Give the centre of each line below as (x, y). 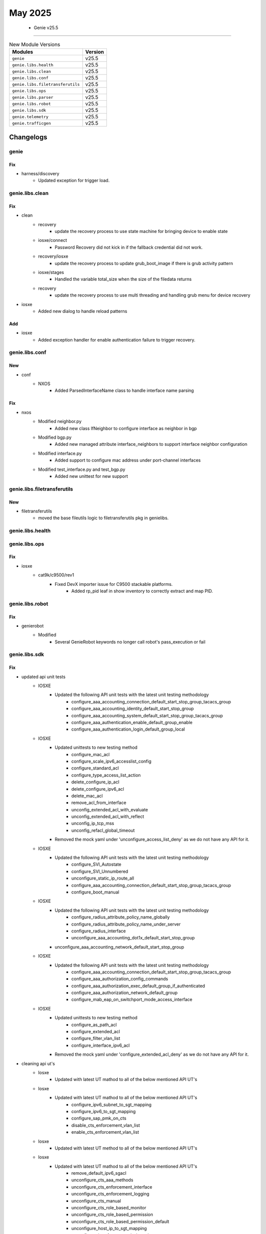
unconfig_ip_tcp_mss (93, 823)
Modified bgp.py (55, 437)
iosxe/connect (53, 240)
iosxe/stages (51, 272)
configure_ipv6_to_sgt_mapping (104, 1111)
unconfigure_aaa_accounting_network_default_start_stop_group (119, 947)
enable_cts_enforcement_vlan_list (105, 1132)
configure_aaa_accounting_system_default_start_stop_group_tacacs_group (147, 715)
